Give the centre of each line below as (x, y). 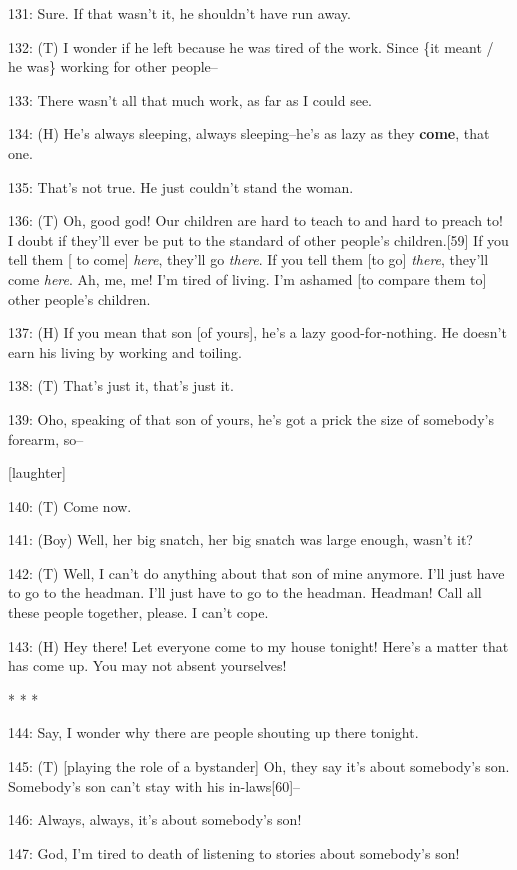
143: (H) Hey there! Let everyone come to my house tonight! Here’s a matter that (258, 645)
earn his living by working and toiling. (125, 351)
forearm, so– (46, 438)
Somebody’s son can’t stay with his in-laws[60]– (154, 785)
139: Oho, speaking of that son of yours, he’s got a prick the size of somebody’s (251, 418)
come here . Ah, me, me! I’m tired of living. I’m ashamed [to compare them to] (247, 278)
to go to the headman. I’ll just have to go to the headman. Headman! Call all (245, 592)
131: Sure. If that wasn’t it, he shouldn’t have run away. (179, 13)
